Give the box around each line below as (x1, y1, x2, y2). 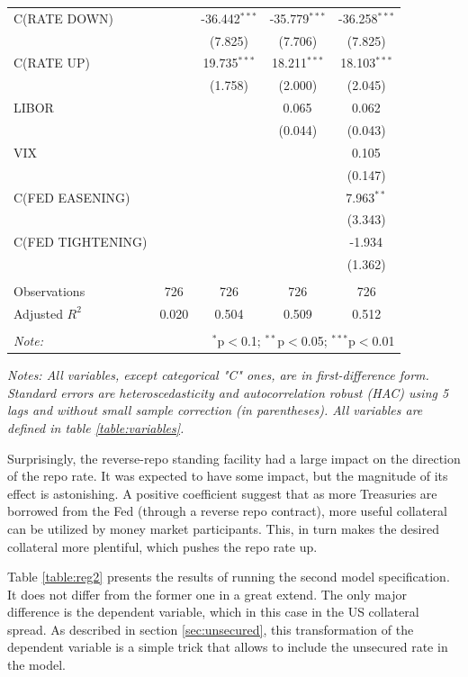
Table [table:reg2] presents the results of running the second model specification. (7, 567, 450, 586)
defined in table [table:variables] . (7, 418, 184, 437)
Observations (13, 282, 85, 301)
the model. (7, 655, 66, 674)
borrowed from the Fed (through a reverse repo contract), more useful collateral (7, 501, 447, 520)
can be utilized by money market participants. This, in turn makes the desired (7, 519, 439, 537)
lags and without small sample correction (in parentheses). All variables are (7, 401, 423, 420)
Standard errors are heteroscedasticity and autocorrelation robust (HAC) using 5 (7, 383, 449, 402)
